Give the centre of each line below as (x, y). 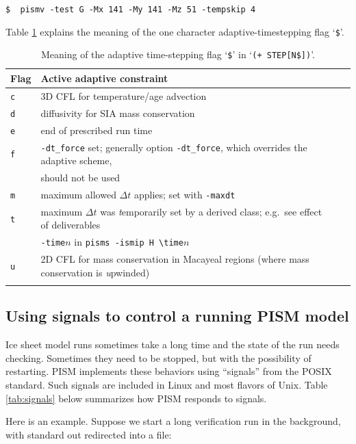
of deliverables (71, 225)
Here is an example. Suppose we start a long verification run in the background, (173, 421)
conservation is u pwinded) (95, 272)
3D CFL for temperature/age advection (124, 95)
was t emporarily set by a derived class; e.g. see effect (211, 211)
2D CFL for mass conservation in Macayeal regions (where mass (175, 259)
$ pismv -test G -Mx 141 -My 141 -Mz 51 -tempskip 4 (131, 10)
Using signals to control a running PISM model (177, 316)
